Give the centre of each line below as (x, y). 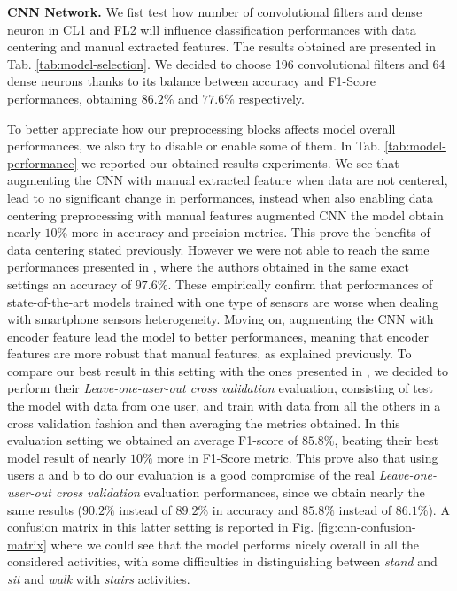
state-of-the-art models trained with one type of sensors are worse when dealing (223, 301)
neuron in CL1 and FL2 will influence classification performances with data (212, 29)
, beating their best (387, 440)
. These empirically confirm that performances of (300, 284)
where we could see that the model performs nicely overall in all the (235, 544)
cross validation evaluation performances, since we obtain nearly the (240, 492)
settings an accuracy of (70, 284)
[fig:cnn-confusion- (367, 527)
